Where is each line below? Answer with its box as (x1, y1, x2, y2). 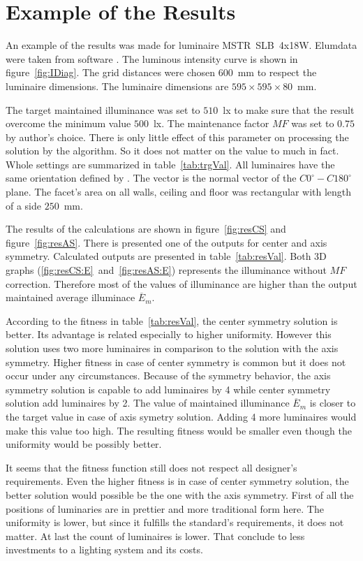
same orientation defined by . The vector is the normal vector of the (6, 170, 297, 185)
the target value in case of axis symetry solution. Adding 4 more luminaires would (6, 409, 357, 423)
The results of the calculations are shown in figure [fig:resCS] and (6, 221, 286, 236)
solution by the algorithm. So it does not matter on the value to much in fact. (6, 143, 339, 158)
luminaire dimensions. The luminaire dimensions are (6, 78, 229, 93)
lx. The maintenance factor (153, 116, 269, 131)
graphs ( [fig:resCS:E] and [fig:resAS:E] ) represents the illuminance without (6, 263, 327, 277)
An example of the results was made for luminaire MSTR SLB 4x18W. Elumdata (6, 38, 357, 52)
